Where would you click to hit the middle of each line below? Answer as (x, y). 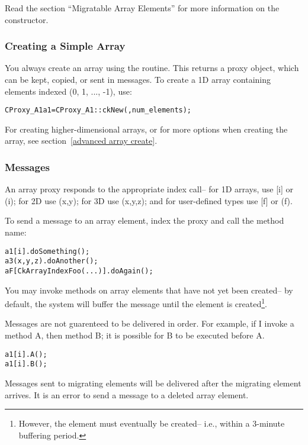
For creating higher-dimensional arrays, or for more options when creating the (146, 129)
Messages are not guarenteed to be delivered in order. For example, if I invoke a (150, 323)
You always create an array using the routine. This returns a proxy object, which (152, 68)
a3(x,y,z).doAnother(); (52, 261)
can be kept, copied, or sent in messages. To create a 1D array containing (138, 79)
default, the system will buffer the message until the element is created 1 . (136, 303)
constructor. (27, 19)
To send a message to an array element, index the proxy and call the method (145, 220)
